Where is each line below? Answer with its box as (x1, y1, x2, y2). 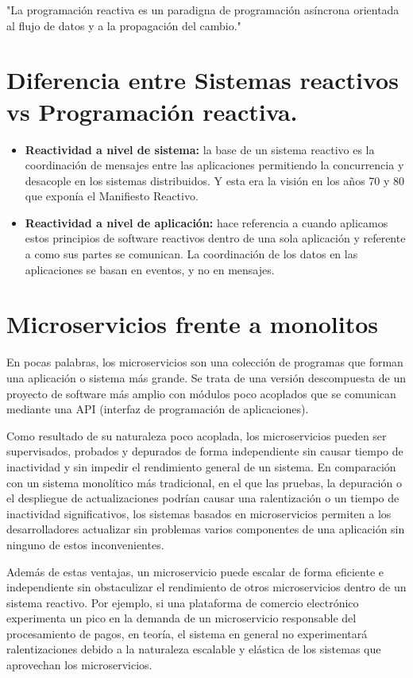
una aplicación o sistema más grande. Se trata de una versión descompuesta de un (6, 369, 406, 385)
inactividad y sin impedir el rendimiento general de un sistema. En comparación (6, 458, 396, 475)
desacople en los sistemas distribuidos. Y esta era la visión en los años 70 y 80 (25, 172, 405, 188)
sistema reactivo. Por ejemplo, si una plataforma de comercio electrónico (6, 594, 359, 610)
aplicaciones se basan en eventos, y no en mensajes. (25, 261, 275, 277)
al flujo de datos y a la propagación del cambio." (6, 17, 241, 33)
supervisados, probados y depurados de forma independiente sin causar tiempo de (6, 443, 403, 459)
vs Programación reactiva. (6, 95, 298, 127)
